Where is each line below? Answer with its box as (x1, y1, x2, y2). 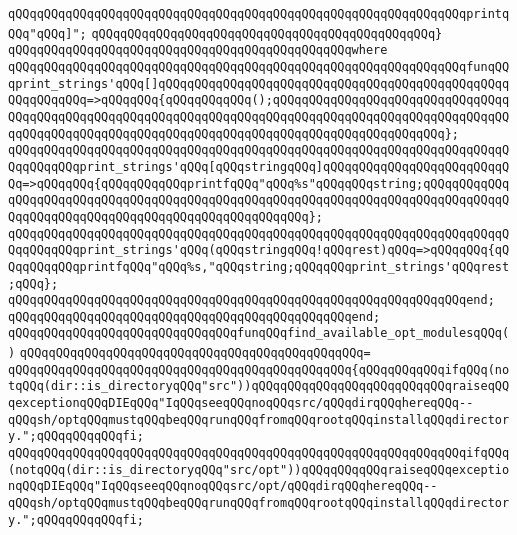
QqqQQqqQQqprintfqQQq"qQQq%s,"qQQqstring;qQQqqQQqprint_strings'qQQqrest (8, 259, 510, 274)
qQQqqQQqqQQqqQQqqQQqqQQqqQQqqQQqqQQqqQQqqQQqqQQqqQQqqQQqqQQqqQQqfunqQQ (8, 59, 510, 74)
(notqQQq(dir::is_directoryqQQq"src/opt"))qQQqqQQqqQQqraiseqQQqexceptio (8, 462, 510, 477)
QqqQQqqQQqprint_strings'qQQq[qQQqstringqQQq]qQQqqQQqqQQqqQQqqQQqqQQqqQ (8, 159, 510, 174)
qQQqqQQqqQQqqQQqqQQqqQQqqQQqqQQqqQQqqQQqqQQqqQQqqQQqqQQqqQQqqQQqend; (8, 293, 495, 308)
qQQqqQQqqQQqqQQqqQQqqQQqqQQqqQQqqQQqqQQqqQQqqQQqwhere (8, 43, 388, 58)
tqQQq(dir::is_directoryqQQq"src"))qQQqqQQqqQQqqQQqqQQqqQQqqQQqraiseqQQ (8, 379, 510, 394)
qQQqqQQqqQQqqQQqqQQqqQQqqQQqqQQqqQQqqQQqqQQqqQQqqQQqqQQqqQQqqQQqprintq (8, 7, 510, 21)
